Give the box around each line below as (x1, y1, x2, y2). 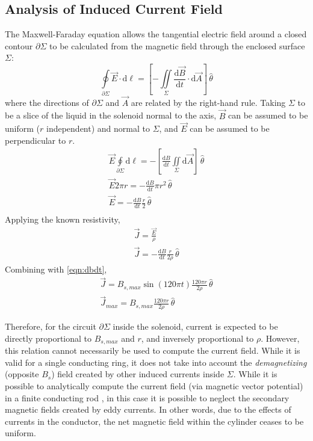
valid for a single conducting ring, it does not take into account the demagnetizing (5, 356, 307, 368)
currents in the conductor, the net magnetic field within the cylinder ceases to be (5, 415, 304, 427)
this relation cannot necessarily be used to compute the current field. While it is (5, 344, 300, 357)
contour (5, 39, 33, 52)
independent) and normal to (46, 122, 150, 135)
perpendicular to (5, 134, 66, 147)
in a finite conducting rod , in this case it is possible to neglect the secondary (5, 391, 290, 404)
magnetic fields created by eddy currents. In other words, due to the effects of (5, 403, 291, 416)
